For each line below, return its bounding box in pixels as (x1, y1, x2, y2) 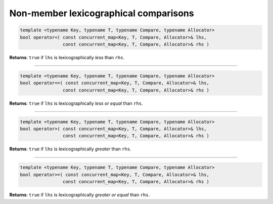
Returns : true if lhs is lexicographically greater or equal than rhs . (9, 192, 150, 198)
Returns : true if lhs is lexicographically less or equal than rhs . (9, 100, 143, 106)
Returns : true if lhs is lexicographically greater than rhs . (9, 146, 131, 152)
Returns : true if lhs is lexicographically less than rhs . (9, 54, 125, 60)
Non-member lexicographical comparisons (9, 8, 194, 19)
